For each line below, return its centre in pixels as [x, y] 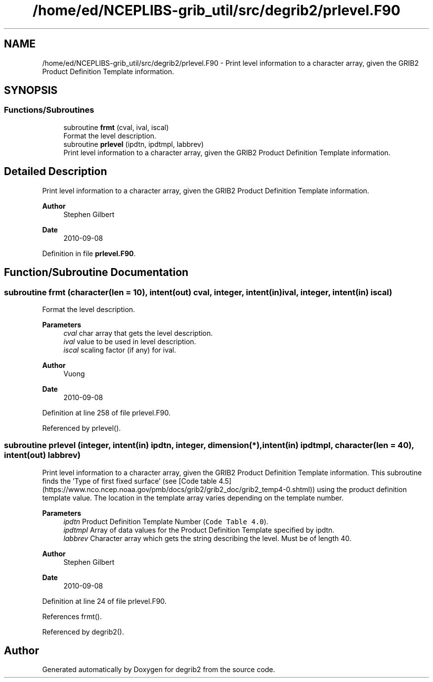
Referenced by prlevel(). [82, 428]
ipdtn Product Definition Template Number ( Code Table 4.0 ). [166, 521]
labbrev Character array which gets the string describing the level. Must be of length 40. [207, 538]
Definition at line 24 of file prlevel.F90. [104, 601]
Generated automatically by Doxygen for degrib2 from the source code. [159, 670]
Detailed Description [56, 172]
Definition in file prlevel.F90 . [89, 253]
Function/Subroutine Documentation [96, 273]
